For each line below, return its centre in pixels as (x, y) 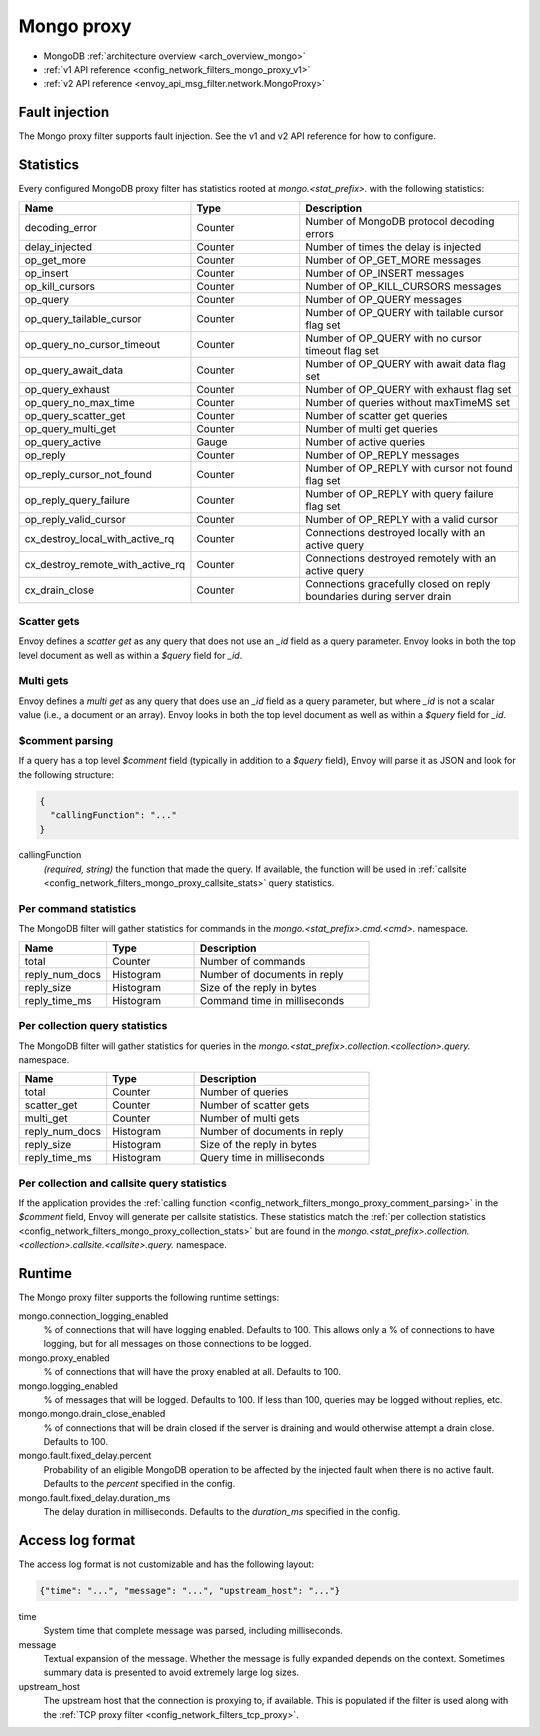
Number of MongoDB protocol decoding (400, 221)
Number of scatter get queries (377, 415)
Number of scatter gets (254, 1105)
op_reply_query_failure (77, 500)
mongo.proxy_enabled (64, 1357)
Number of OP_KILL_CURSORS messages (403, 286)
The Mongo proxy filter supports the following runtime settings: (149, 1297)
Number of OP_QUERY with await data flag (406, 363)
